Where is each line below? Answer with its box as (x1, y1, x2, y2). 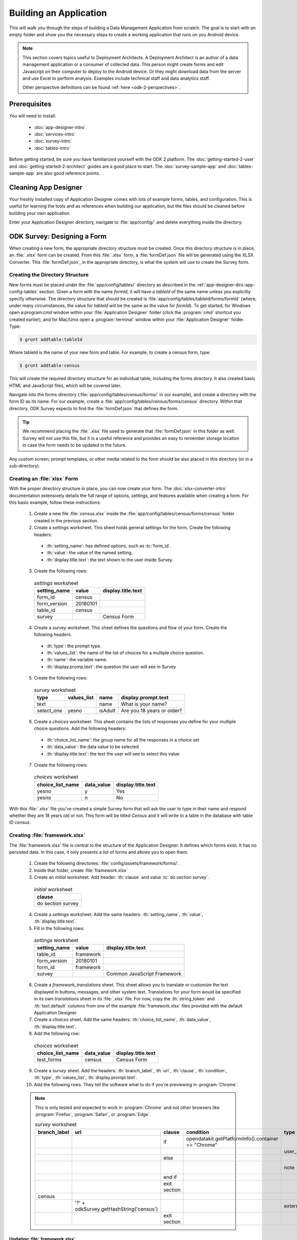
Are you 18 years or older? (121, 707, 183, 714)
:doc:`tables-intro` (34, 145, 71, 151)
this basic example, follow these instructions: (9, 499, 101, 505)
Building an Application (9, 7, 107, 18)
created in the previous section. (34, 517, 99, 523)
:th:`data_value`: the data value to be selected (46, 744, 139, 750)
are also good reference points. (36, 170, 100, 176)
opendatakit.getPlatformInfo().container (186, 1135, 279, 1142)
